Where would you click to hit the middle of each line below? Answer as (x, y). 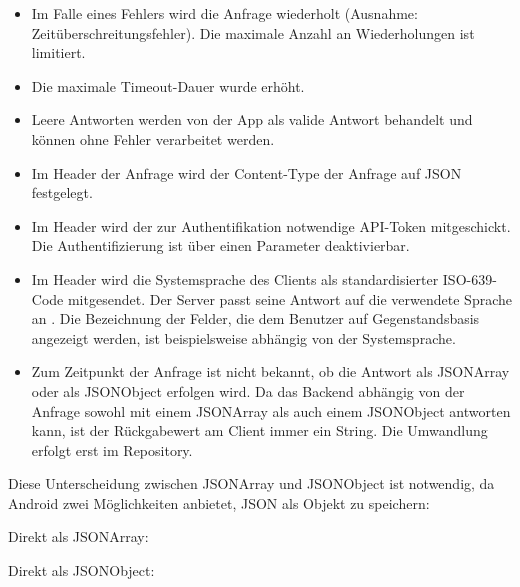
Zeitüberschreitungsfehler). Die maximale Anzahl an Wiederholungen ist (253, 32)
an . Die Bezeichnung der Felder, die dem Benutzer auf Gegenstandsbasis (255, 318)
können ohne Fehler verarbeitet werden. (153, 138)
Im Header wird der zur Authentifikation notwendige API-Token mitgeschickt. (271, 225)
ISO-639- (469, 278)
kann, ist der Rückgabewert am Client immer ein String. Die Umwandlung (259, 430)
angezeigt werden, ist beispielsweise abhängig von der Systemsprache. (243, 337)
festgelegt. (62, 192)
